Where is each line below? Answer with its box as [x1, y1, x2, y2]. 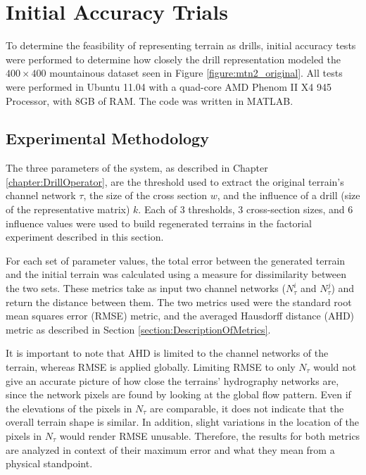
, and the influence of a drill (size [217, 188, 360, 203]
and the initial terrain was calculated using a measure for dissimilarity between [6, 267, 346, 281]
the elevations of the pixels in [6, 400, 132, 415]
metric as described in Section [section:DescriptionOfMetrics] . [6, 322, 271, 336]
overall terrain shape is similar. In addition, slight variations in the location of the [6, 414, 359, 429]
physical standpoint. [6, 456, 93, 471]
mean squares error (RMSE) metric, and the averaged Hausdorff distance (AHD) [6, 308, 355, 323]
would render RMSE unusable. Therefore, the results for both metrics [59, 428, 360, 443]
